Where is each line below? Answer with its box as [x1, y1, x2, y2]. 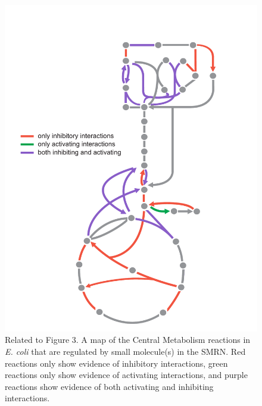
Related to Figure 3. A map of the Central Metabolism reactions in [5, 333, 251, 346]
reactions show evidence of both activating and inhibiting [5, 380, 214, 392]
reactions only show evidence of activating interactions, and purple [5, 368, 248, 381]
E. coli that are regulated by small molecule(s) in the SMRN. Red [5, 345, 246, 358]
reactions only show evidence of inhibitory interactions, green [5, 357, 228, 369]
